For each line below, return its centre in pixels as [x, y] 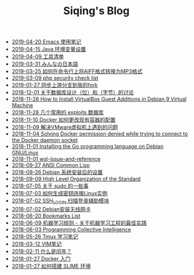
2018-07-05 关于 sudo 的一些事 [50, 186]
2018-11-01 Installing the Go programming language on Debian [88, 147]
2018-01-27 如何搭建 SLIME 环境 [51, 266]
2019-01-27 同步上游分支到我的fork [55, 85]
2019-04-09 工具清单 [38, 57]
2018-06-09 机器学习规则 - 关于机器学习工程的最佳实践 [79, 222]
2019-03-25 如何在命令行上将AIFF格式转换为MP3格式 [77, 72]
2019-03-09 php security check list [55, 78]
